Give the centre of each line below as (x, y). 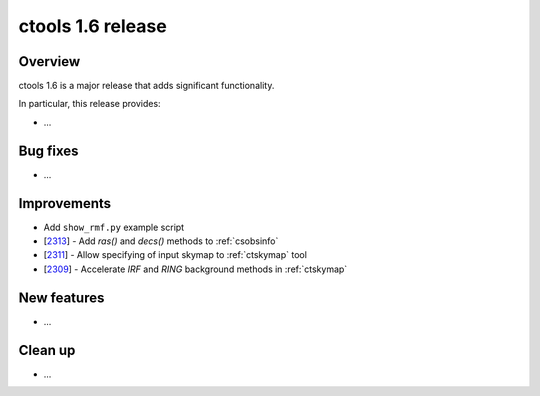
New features (61, 297)
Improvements (65, 203)
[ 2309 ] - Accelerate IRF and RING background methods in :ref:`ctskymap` (195, 269)
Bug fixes (48, 150)
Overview (49, 61)
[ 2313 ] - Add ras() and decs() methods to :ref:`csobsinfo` (161, 241)
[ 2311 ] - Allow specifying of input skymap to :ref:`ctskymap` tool (175, 255)
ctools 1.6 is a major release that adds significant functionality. (146, 86)
